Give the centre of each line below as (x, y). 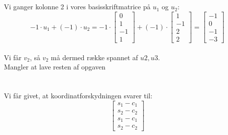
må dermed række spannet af (94, 57)
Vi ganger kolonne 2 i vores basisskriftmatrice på (77, 7)
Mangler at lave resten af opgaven (55, 67)
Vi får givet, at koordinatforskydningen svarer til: (78, 96)
